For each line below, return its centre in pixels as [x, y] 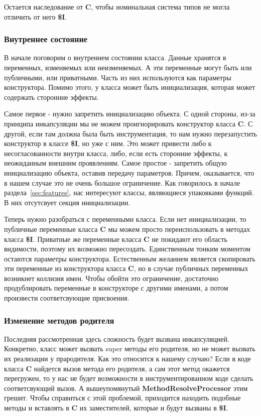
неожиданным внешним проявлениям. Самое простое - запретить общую [115, 163]
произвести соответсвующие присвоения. [67, 298]
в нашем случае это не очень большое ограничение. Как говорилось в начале [122, 182]
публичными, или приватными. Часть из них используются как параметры [118, 77]
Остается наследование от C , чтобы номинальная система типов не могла [117, 7]
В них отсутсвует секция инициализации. [67, 202]
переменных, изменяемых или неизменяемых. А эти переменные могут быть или [128, 67]
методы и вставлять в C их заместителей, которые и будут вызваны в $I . [116, 408]
